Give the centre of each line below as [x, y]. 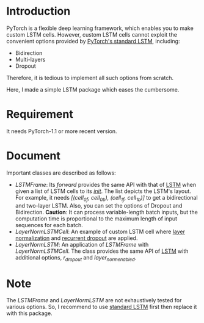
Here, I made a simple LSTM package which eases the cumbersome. [93, 89]
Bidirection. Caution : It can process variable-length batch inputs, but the [107, 212]
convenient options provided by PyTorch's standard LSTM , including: [93, 41]
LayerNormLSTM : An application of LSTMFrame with [82, 244]
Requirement [40, 114]
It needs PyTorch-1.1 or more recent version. [62, 131]
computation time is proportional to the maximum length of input [96, 219]
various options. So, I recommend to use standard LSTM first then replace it [102, 307]
